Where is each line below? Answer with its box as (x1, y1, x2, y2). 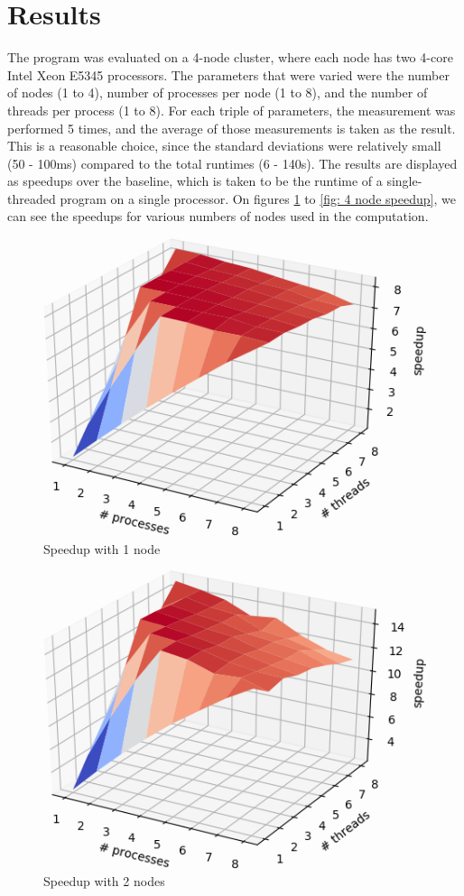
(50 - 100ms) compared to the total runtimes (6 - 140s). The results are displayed (7, 153, 458, 172)
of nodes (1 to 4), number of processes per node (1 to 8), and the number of (7, 83, 428, 102)
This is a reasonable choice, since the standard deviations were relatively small (7, 136, 441, 155)
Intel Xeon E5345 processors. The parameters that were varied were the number (7, 65, 450, 84)
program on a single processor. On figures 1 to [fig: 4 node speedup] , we (60, 189, 456, 208)
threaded (7, 189, 56, 208)
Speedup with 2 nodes (43, 872, 165, 891)
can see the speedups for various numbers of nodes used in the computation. (7, 207, 429, 226)
